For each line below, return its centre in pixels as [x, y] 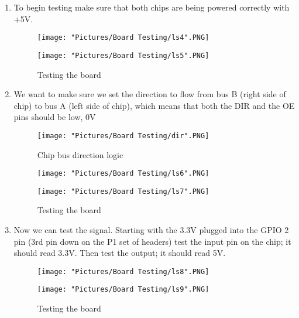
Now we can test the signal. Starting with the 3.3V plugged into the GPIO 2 [151, 230]
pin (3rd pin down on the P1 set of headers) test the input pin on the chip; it [152, 241]
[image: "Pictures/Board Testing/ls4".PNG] [123, 38]
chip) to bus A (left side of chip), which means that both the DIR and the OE [154, 105]
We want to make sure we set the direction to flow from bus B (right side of [150, 94]
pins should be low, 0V [55, 117]
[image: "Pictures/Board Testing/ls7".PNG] [123, 191]
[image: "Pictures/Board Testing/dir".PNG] [123, 136]
